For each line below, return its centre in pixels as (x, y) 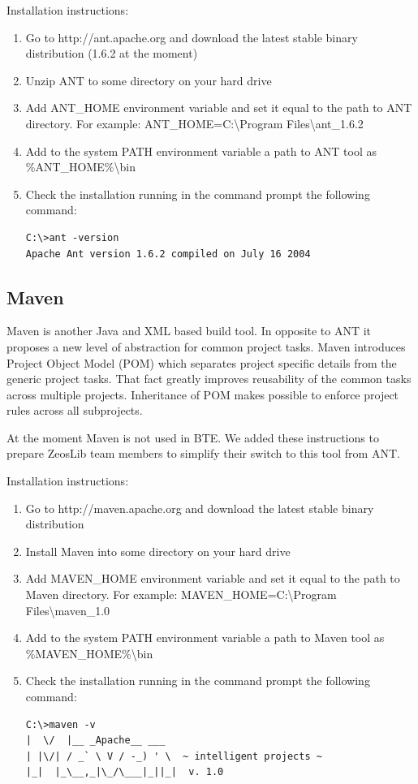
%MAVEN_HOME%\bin (89, 653)
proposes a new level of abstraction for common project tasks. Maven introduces (206, 346)
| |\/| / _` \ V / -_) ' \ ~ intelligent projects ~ (174, 756)
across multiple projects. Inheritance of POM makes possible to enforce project (203, 394)
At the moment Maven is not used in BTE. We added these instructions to (193, 437)
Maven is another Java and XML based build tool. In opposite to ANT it (189, 331)
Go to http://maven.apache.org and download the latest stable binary (200, 508)
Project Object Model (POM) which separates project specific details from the (202, 362)
